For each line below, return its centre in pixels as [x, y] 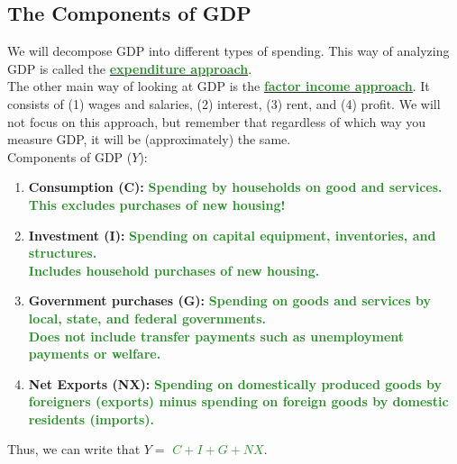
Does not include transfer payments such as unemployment [216, 336]
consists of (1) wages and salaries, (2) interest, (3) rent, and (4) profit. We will [224, 103]
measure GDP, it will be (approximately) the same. [149, 139]
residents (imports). [91, 419]
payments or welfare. [95, 354]
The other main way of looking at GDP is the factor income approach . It [219, 86]
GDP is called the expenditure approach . [130, 68]
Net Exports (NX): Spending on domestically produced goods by [235, 383]
